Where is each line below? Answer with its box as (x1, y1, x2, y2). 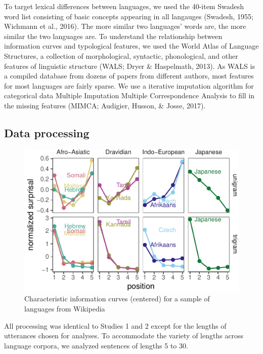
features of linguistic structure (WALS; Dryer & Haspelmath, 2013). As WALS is (4, 60, 255, 71)
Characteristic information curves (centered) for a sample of (24, 293, 210, 304)
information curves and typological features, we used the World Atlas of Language (4, 41, 259, 51)
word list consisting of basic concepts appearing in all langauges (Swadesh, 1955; (4, 11, 253, 21)
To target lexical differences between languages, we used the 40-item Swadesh (4, 1, 244, 11)
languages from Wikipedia (24, 303, 105, 313)
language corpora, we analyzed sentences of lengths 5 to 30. (4, 340, 188, 350)
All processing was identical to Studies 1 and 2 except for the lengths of (4, 320, 227, 331)
